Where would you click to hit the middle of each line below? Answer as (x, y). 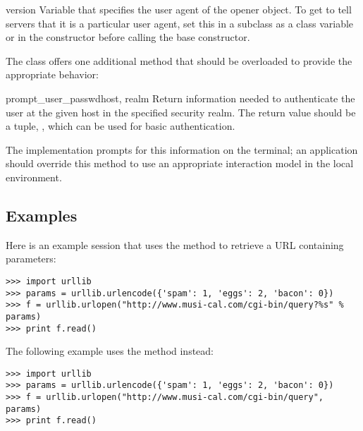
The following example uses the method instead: (110, 351)
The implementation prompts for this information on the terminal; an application (182, 149)
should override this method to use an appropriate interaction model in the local (180, 163)
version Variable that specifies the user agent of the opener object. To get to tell (179, 9)
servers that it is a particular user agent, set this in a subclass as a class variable (180, 23)
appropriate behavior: (52, 74)
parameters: (31, 259)
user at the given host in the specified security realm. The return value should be (181, 112)
